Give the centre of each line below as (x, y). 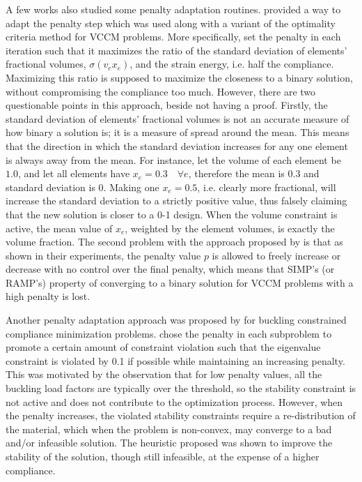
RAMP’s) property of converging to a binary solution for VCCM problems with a (180, 282)
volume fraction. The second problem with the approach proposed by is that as (174, 242)
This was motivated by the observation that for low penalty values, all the (164, 374)
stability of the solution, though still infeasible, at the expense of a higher (163, 456)
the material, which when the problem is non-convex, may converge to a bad (169, 429)
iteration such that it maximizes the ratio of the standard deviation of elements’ (176, 50)
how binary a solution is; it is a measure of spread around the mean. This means (178, 132)
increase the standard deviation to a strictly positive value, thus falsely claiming (176, 201)
